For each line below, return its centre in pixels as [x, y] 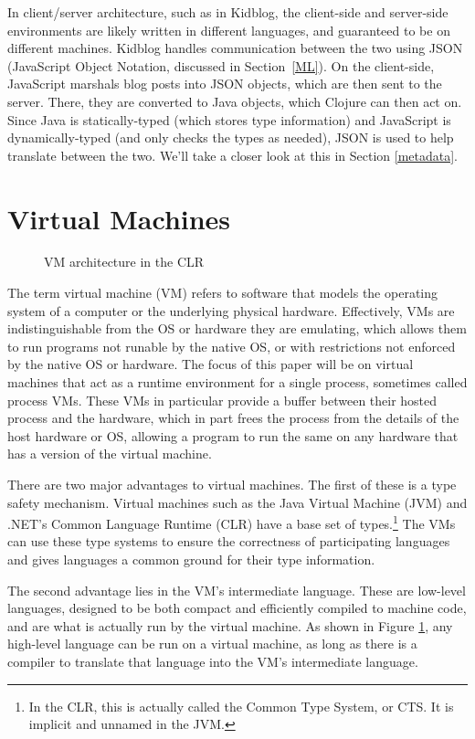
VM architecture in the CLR [124, 262]
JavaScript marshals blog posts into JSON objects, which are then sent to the [225, 84]
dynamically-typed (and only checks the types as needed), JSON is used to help [231, 137]
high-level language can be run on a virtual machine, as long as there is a [212, 644]
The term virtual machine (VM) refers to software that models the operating [223, 293]
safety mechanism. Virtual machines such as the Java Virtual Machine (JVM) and [237, 502]
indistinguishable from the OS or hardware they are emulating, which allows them [237, 328]
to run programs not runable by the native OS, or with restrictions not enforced [232, 346]
